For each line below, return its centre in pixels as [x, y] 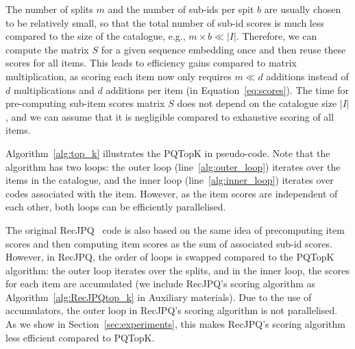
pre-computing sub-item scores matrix [85, 103]
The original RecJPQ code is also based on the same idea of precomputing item [175, 229]
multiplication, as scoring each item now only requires [119, 76]
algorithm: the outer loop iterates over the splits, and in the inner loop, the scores [177, 270]
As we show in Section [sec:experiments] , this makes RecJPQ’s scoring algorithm [175, 324]
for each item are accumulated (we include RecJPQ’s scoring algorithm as [161, 284]
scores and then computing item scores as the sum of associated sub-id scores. [169, 243]
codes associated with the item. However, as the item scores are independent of [172, 193]
